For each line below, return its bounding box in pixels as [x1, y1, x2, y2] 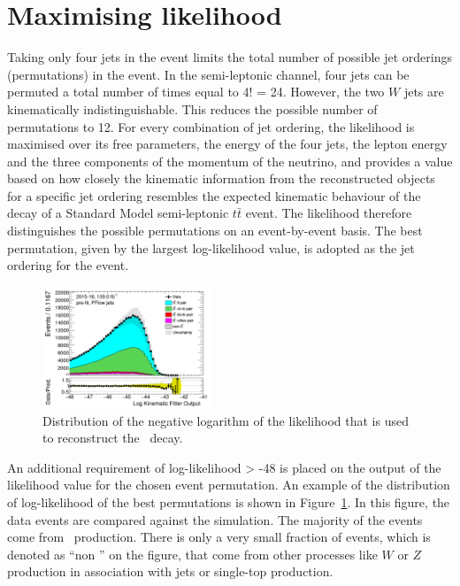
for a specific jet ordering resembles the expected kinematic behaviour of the [7, 186, 421, 204]
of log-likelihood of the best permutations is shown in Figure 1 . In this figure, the [7, 492, 450, 511]
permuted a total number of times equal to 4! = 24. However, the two [7, 82, 385, 101]
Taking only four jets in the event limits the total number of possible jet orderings [7, 48, 453, 66]
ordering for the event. [7, 256, 129, 274]
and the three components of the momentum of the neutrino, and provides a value [7, 151, 453, 170]
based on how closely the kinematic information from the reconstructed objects [7, 169, 435, 188]
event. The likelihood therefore [245, 204, 412, 222]
